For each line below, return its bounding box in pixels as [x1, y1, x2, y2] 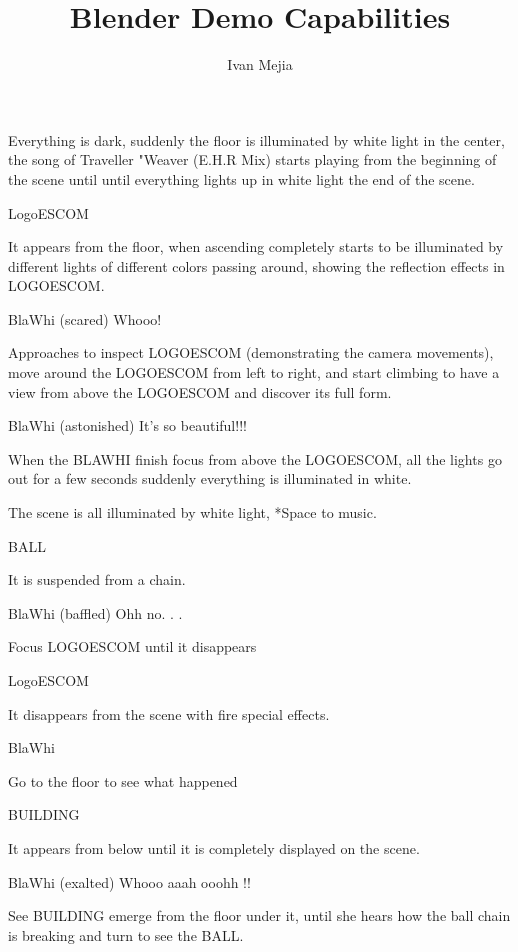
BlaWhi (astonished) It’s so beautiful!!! [8, 415, 247, 436]
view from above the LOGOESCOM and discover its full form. [8, 381, 392, 402]
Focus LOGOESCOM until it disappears [8, 636, 257, 657]
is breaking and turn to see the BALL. [8, 924, 244, 945]
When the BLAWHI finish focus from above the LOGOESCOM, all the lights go [8, 448, 502, 469]
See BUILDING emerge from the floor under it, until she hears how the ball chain [8, 905, 511, 926]
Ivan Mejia [227, 54, 293, 75]
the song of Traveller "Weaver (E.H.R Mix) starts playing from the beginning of [8, 149, 497, 170]
